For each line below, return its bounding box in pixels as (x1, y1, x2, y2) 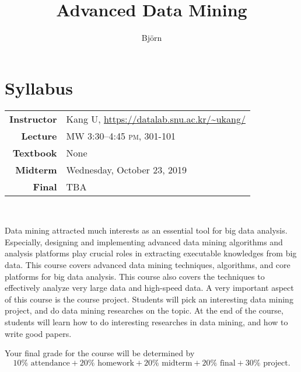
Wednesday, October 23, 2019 (66, 162, 187, 176)
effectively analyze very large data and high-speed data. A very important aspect (5, 281, 294, 294)
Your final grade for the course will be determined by (5, 347, 195, 359)
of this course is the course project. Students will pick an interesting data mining (5, 293, 293, 305)
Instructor (9, 112, 57, 126)
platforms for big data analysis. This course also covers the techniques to (5, 270, 265, 282)
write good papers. (5, 327, 72, 339)
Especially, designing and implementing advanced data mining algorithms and (5, 235, 283, 248)
